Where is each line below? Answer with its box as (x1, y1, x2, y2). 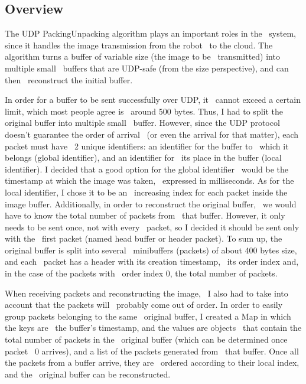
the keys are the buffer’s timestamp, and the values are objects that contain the (5, 321, 302, 334)
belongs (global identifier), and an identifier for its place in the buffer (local (5, 151, 282, 164)
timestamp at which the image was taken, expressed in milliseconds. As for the (5, 174, 294, 187)
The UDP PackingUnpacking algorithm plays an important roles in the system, (5, 27, 296, 40)
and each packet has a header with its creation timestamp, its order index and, (5, 255, 299, 268)
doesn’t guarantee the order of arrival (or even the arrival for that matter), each (5, 128, 299, 140)
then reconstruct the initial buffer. (5, 73, 133, 86)
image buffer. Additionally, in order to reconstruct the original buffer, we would (5, 197, 297, 210)
